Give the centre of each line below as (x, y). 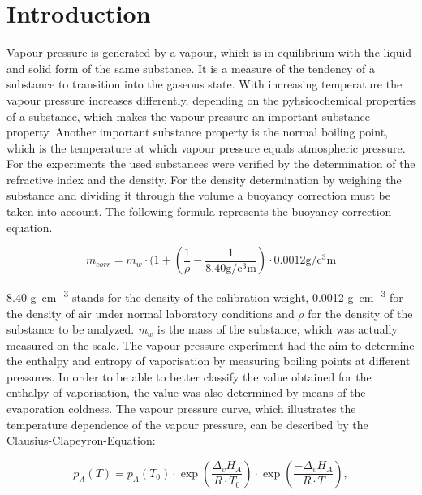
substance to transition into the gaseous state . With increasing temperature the (205, 84)
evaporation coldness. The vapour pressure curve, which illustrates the (181, 409)
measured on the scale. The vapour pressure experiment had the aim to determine (211, 344)
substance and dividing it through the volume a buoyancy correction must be (198, 195)
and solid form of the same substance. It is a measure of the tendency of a (191, 68)
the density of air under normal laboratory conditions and (151, 313)
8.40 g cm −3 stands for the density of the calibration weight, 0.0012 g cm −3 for (205, 296)
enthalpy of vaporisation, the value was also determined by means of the (186, 392)
